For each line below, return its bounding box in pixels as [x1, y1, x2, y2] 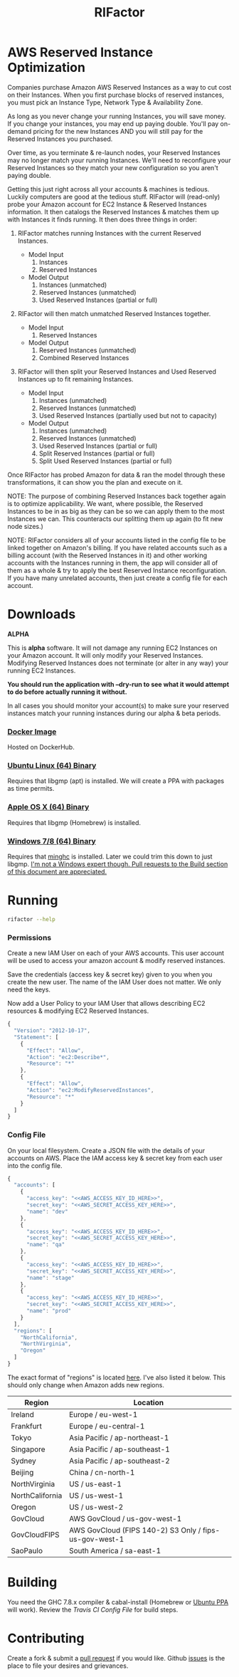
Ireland [11, 1409, 34, 1419]
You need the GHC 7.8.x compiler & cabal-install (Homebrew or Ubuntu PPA [7, 1597, 229, 1606]
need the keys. [7, 985, 51, 994]
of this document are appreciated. [7, 868, 107, 876]
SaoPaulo [11, 1545, 43, 1555]
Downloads [7, 606, 76, 623]
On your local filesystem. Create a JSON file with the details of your [7, 1146, 206, 1155]
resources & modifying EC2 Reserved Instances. [7, 1006, 149, 1015]
